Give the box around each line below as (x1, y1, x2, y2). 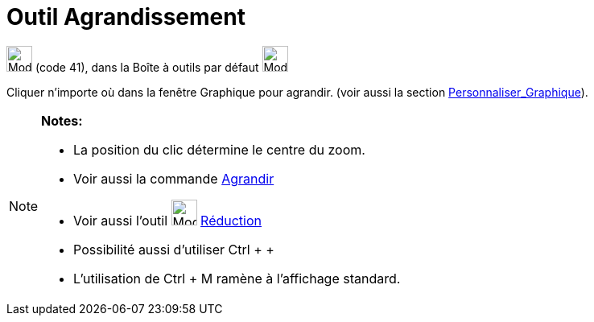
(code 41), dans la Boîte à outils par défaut (35, 60, 259, 74)
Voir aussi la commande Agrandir (73, 170, 274, 187)
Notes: (41, 112, 83, 129)
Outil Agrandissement (6, 3, 245, 31)
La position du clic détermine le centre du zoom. (73, 141, 365, 158)
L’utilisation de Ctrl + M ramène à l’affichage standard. (73, 270, 401, 287)
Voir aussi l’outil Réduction (73, 212, 262, 229)
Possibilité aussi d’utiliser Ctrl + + (73, 241, 274, 258)
